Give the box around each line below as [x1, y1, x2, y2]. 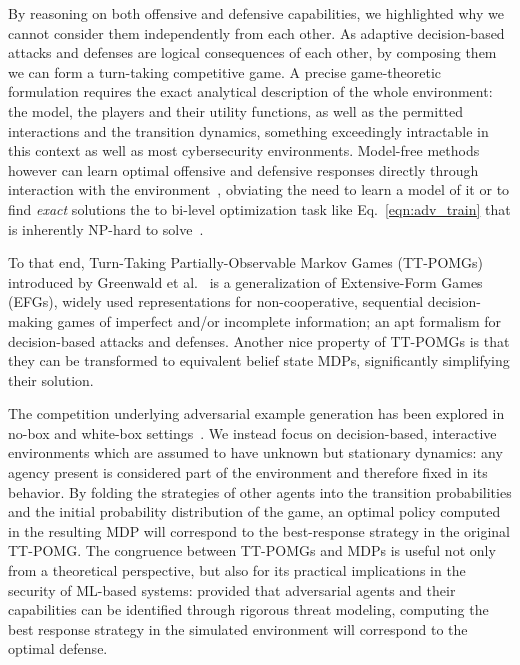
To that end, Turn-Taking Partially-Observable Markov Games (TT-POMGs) [8, 252, 484, 273]
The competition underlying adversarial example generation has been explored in [8, 403, 505, 424]
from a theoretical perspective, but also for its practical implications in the [8, 560, 466, 581]
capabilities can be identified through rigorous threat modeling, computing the [8, 599, 489, 620]
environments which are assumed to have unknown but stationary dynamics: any [8, 442, 503, 463]
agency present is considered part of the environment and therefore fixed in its [8, 462, 488, 483]
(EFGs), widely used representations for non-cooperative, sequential [8, 291, 424, 312]
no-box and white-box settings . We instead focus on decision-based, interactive [8, 422, 497, 443]
